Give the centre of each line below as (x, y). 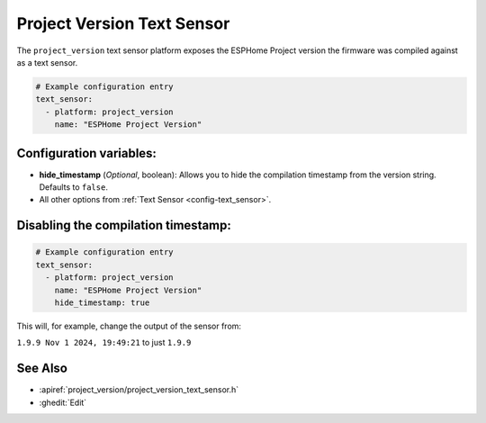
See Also (42, 369)
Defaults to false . (73, 187)
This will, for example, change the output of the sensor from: (129, 326)
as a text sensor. (47, 62)
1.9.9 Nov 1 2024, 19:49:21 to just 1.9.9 (104, 343)
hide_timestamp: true (102, 302)
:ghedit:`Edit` (63, 402)
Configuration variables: (87, 153)
